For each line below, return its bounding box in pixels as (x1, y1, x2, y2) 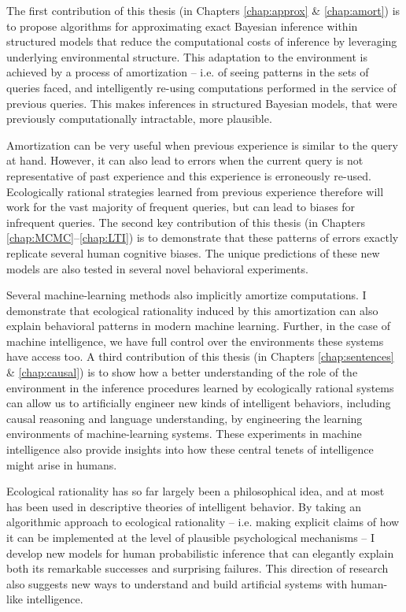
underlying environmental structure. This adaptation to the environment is (6, 48, 367, 65)
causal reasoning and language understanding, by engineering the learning (6, 410, 363, 426)
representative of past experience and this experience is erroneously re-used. (6, 167, 371, 184)
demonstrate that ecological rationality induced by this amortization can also (6, 302, 378, 318)
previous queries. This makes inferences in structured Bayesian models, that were (6, 95, 397, 111)
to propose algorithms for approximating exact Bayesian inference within (6, 17, 358, 34)
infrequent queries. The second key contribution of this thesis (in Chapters (6, 213, 366, 230)
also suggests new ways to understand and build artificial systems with (6, 575, 348, 592)
